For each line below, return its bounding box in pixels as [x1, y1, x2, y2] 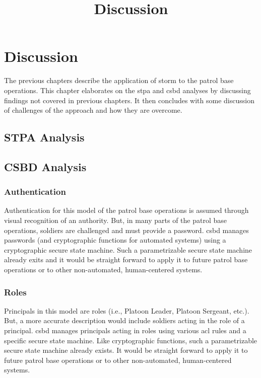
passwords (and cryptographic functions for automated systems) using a [4, 235, 226, 245]
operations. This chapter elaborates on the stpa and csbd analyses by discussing [4, 85, 251, 95]
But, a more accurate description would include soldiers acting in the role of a [4, 315, 245, 326]
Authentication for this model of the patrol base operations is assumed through [4, 205, 249, 215]
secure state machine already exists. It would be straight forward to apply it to [4, 345, 248, 355]
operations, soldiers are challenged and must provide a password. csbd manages [4, 224, 249, 235]
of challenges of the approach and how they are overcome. [4, 105, 182, 115]
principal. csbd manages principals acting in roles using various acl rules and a [4, 325, 246, 336]
